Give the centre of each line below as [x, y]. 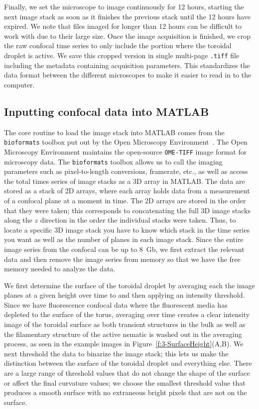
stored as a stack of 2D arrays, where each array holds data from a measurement [127, 191]
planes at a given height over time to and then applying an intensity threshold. [125, 295]
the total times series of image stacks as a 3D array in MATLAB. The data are [125, 181]
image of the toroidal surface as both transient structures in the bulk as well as [125, 324]
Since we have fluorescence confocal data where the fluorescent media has [116, 304]
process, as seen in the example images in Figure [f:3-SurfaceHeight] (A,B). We [124, 344]
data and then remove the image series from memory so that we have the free [122, 259]
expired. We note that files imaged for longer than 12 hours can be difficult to [123, 26]
